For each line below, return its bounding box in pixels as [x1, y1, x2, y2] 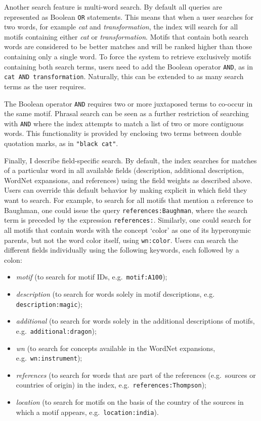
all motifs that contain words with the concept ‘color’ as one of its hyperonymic [4, 224, 251, 235]
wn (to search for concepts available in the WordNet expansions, [16, 342, 215, 353]
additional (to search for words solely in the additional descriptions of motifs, [16, 315, 255, 326]
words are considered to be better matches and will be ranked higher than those [4, 41, 252, 52]
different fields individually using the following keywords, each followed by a [4, 244, 239, 255]
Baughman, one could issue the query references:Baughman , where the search [4, 204, 248, 215]
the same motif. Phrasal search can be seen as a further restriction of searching [4, 108, 249, 119]
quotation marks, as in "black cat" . [4, 138, 118, 149]
